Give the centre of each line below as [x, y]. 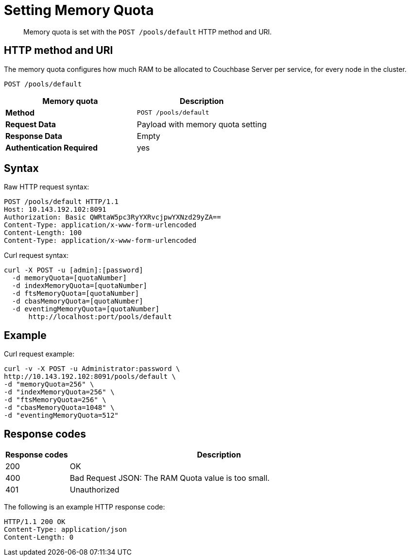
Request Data [31, 124]
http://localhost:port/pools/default [100, 317]
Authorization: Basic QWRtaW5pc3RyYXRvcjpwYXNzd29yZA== [112, 217]
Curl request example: [39, 354]
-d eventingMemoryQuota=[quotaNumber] [86, 309]
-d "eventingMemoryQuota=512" [61, 416]
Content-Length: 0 [39, 537]
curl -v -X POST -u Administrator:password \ [92, 369]
